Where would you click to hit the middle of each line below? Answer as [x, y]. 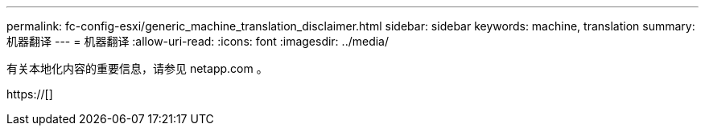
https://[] [30, 94]
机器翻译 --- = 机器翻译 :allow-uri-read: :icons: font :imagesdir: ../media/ [198, 41]
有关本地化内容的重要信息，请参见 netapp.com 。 [137, 68]
